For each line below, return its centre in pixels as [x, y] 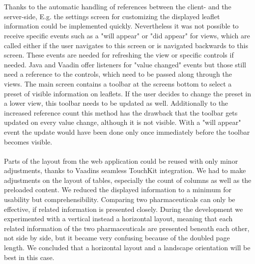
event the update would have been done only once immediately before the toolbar [127, 132]
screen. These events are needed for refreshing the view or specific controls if [119, 55]
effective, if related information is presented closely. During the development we [124, 209]
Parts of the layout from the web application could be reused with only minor [121, 161]
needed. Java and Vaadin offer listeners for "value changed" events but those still [125, 64]
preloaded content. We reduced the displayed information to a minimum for [118, 190]
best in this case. [29, 257]
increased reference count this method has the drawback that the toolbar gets [121, 112]
